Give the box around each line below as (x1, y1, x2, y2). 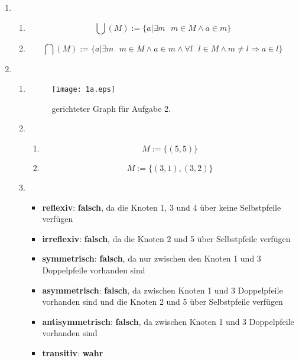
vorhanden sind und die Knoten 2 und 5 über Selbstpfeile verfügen (42, 295, 283, 308)
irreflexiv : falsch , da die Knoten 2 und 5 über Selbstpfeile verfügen (42, 232, 291, 244)
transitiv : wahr (42, 346, 103, 359)
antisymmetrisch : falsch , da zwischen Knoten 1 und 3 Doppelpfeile (42, 315, 294, 327)
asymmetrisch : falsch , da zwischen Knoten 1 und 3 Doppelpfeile (42, 283, 283, 296)
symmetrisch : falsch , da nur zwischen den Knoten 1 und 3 (42, 252, 261, 265)
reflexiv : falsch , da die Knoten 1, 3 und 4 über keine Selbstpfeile (42, 201, 281, 213)
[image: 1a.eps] (51, 85, 115, 94)
